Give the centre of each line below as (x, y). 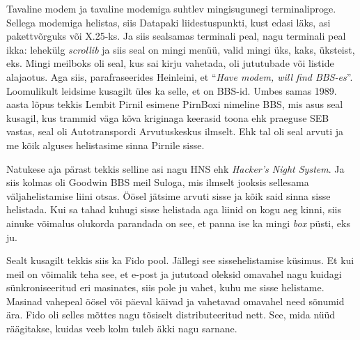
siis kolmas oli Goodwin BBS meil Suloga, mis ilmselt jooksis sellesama (158, 182)
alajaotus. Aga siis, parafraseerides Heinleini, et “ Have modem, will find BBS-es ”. (180, 76)
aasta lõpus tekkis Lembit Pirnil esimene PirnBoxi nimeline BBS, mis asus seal (175, 104)
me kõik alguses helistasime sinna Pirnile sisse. (105, 145)
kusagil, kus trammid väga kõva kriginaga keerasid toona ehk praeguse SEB (168, 117)
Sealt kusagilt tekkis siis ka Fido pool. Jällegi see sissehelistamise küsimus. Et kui (180, 260)
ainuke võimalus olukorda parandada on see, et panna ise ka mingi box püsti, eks (178, 223)
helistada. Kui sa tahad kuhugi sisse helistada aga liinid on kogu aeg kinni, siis (174, 209)
